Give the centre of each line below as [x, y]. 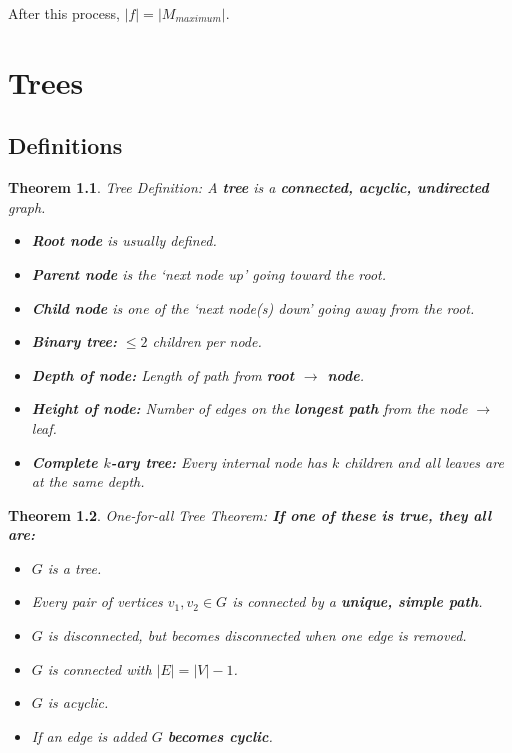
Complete [64, 461]
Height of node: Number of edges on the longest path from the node [249, 408]
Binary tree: [74, 341]
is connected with [99, 668]
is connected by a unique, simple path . [357, 601]
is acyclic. [78, 702]
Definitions [65, 145]
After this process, [64, 13]
